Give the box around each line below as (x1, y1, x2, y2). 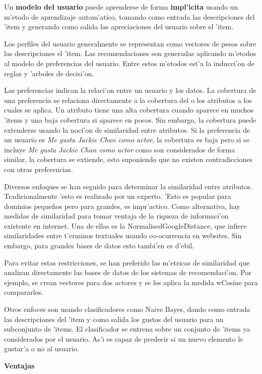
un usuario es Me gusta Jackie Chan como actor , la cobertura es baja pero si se (4, 134, 249, 145)
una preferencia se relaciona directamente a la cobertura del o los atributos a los (4, 94, 252, 105)
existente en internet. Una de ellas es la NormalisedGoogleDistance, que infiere (4, 220, 247, 231)
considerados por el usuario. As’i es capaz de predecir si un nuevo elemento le (4, 333, 243, 344)
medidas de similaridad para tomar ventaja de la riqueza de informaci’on (4, 210, 229, 221)
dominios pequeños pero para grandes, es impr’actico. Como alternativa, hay (4, 200, 240, 211)
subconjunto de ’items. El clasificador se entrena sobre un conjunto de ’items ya (4, 324, 250, 334)
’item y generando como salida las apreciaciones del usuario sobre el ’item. (4, 21, 234, 32)
